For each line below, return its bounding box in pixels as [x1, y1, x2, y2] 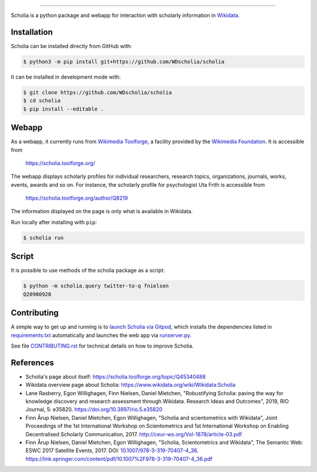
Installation [11, 27, 53, 37]
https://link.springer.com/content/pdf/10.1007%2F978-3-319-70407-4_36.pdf [25, 455, 213, 462]
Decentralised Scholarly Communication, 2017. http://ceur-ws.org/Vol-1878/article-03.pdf [25, 430, 242, 437]
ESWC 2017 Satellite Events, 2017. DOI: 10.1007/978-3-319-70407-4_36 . [25, 447, 199, 454]
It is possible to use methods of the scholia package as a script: [11, 267, 165, 274]
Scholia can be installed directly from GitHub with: [11, 42, 132, 49]
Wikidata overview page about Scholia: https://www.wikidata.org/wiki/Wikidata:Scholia [25, 382, 236, 389]
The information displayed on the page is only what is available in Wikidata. [11, 208, 193, 215]
